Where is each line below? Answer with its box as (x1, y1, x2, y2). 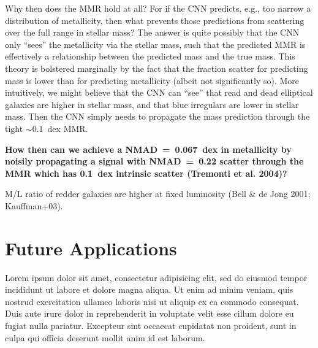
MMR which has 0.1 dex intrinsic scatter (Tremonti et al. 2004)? (5, 166, 287, 179)
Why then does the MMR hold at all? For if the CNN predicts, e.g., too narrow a (5, 2, 311, 14)
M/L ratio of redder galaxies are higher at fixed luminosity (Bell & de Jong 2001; (5, 187, 311, 200)
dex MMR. (47, 122, 88, 134)
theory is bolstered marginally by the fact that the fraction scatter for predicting (5, 61, 308, 74)
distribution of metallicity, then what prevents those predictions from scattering (5, 14, 305, 26)
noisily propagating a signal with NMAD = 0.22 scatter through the (5, 155, 304, 168)
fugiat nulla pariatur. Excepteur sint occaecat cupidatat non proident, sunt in (5, 319, 297, 331)
